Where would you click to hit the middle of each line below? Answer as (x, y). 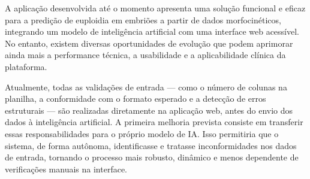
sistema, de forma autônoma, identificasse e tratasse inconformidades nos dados (151, 145)
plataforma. (26, 66)
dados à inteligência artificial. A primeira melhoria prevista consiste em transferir (154, 122)
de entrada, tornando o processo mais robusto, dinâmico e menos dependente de (152, 157)
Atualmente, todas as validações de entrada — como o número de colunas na (146, 87)
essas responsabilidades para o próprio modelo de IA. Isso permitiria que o (142, 133)
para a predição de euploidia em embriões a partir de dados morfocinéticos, (143, 19)
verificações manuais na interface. (66, 169)
